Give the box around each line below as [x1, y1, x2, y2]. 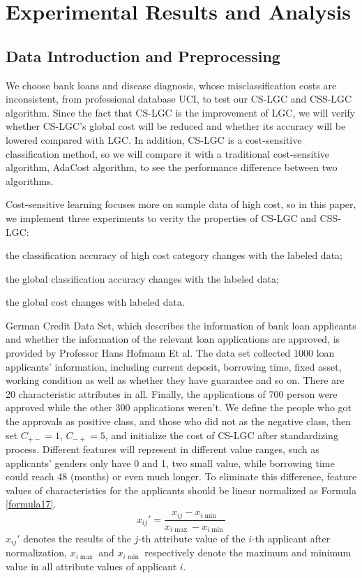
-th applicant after [252, 531, 331, 545]
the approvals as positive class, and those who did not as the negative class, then [6, 414, 351, 429]
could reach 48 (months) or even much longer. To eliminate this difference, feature [6, 469, 357, 484]
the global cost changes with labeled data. [6, 295, 185, 309]
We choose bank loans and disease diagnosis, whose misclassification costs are [6, 77, 337, 92]
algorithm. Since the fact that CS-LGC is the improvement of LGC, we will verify [6, 105, 356, 119]
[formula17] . [6, 496, 56, 511]
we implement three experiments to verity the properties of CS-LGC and [6, 210, 317, 225]
